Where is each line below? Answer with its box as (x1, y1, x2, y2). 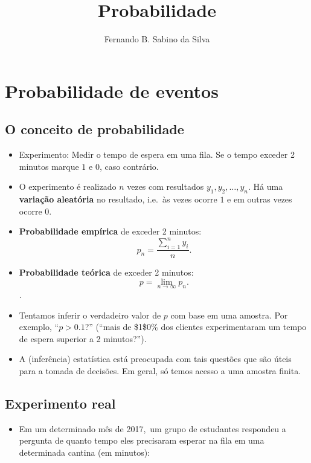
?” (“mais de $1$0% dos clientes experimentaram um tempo (85, 320, 307, 333)
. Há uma (248, 180, 283, 193)
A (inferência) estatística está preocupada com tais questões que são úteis (19, 352, 292, 365)
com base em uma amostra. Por (170, 308, 288, 321)
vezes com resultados (127, 180, 204, 193)
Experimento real (5, 393, 116, 412)
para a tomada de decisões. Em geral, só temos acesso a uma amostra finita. (19, 364, 301, 377)
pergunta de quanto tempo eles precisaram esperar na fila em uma (19, 434, 265, 447)
